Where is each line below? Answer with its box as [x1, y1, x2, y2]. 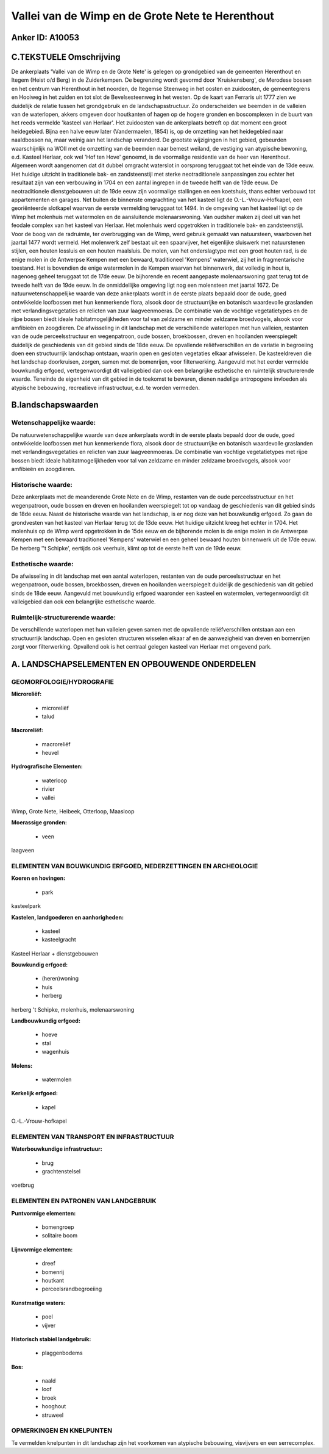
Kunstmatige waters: [11, 1299, 66, 1306]
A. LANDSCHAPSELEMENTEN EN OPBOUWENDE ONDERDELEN [11, 659, 256, 669]
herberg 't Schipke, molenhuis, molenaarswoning [11, 1006, 135, 1013]
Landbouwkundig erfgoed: [11, 1017, 80, 1024]
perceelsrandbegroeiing [41, 1285, 102, 1293]
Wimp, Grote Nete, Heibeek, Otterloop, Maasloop [11, 808, 135, 815]
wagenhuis [41, 1048, 69, 1056]
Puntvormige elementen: [11, 1209, 76, 1217]
